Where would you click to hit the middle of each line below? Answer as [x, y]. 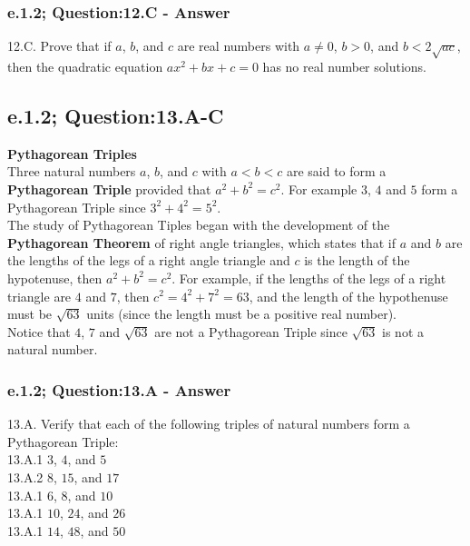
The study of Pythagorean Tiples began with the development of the [199, 225]
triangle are [39, 296]
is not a [403, 331]
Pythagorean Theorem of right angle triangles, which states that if [201, 242]
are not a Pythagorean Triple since [251, 331]
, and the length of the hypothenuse [348, 296]
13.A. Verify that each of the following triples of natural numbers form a [209, 424]
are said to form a [336, 171]
